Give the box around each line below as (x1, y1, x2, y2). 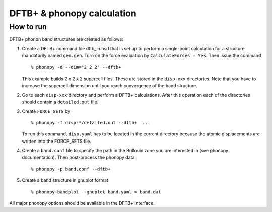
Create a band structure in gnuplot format (22, 177, 108, 183)
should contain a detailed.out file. (22, 99, 99, 105)
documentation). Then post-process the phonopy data (22, 154, 135, 161)
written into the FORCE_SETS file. (22, 138, 92, 144)
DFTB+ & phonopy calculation (9, 8, 137, 19)
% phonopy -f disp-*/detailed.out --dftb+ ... (31, 120, 151, 125)
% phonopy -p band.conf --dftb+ (31, 166, 111, 172)
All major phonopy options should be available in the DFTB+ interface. (9, 200, 155, 206)
